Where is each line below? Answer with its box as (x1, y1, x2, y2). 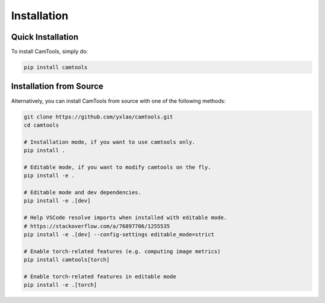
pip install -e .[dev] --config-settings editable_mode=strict (23, 231, 215, 237)
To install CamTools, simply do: (11, 48, 88, 55)
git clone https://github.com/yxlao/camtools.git (23, 113, 173, 120)
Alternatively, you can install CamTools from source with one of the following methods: (11, 97, 226, 105)
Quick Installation (11, 32, 79, 42)
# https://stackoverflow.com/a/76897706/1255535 (23, 222, 170, 230)
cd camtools (23, 121, 60, 129)
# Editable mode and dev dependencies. (23, 189, 141, 196)
